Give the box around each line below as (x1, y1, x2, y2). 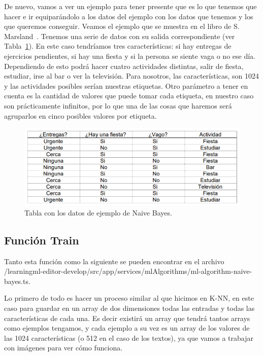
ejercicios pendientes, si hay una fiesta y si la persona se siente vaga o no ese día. (4, 50, 255, 61)
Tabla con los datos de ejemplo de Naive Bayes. (24, 207, 172, 218)
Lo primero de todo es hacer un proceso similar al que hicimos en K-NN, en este (4, 293, 254, 303)
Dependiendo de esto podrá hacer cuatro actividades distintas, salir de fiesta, (4, 60, 244, 71)
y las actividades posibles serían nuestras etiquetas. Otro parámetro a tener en (4, 80, 248, 91)
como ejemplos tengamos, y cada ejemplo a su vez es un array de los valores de (4, 323, 250, 333)
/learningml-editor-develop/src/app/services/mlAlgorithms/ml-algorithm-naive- (4, 266, 252, 276)
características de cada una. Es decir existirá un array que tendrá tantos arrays (4, 312, 250, 323)
